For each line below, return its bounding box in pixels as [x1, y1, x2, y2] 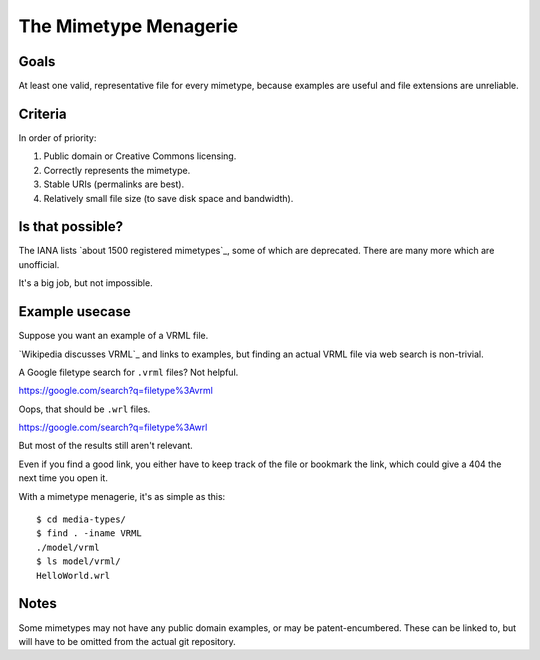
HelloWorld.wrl [36, 570, 111, 581]
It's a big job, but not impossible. [18, 277, 154, 289]
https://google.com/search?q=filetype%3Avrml [18, 385, 214, 397]
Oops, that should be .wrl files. [18, 403, 151, 415]
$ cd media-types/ [36, 514, 127, 525]
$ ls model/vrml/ [36, 556, 121, 567]
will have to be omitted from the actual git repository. [18, 635, 237, 647]
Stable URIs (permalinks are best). [43, 178, 185, 190]
